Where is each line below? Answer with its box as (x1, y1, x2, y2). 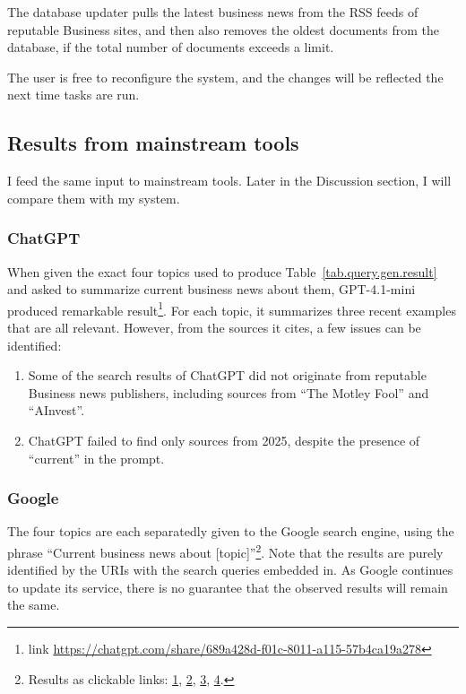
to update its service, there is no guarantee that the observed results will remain (7, 577, 448, 596)
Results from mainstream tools (7, 129, 299, 157)
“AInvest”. (28, 401, 85, 420)
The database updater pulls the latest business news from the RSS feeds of (7, 3, 419, 21)
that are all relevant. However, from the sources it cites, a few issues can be (7, 318, 421, 337)
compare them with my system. (7, 188, 180, 207)
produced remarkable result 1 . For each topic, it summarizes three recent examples (7, 298, 456, 319)
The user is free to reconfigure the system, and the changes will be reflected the (7, 67, 444, 86)
